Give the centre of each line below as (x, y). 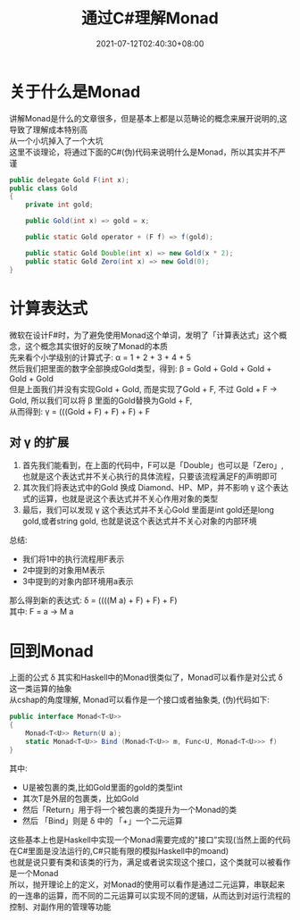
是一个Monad (34, 873)
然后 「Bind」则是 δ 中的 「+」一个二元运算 (102, 820)
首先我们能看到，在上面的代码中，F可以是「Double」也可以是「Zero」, (153, 465)
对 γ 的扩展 (39, 442)
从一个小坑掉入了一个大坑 (56, 140)
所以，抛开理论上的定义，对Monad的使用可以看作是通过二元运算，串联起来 (147, 884)
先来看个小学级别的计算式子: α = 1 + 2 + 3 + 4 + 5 (100, 357)
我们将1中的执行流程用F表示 (73, 559)
